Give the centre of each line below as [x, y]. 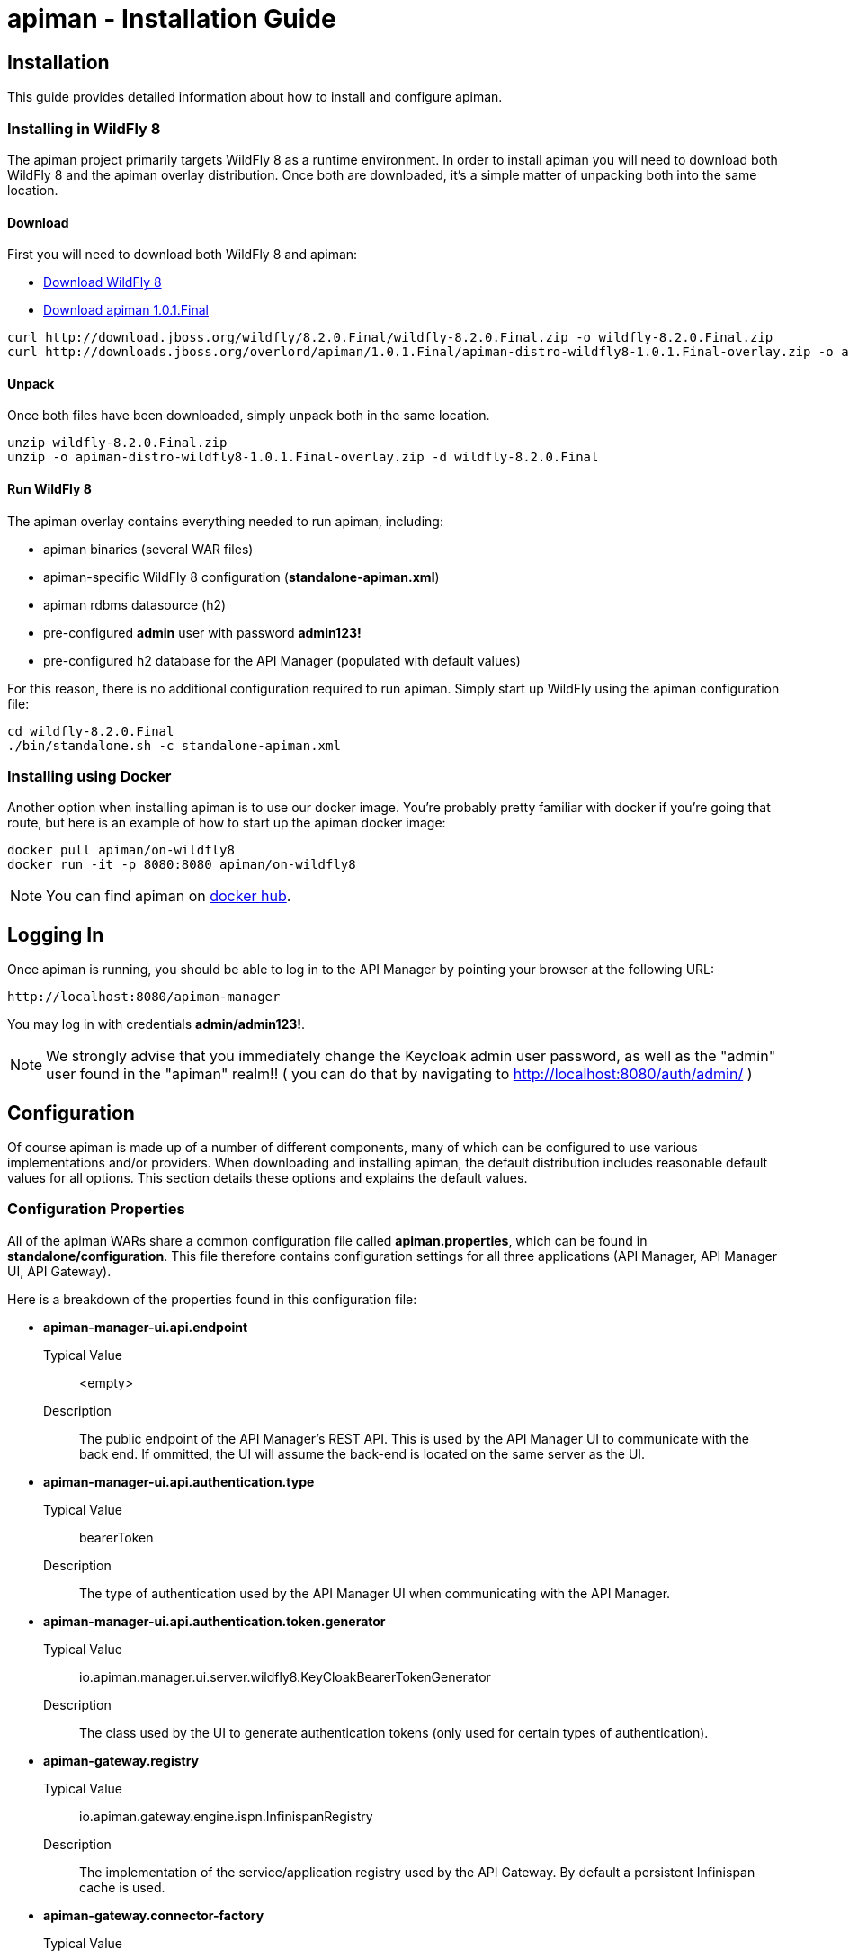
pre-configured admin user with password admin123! [202, 632]
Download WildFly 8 [103, 282]
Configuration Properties [96, 1209]
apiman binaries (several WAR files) [148, 549]
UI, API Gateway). [59, 1271]
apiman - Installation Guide [172, 19]
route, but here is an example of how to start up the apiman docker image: [227, 823]
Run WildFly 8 [49, 488]
